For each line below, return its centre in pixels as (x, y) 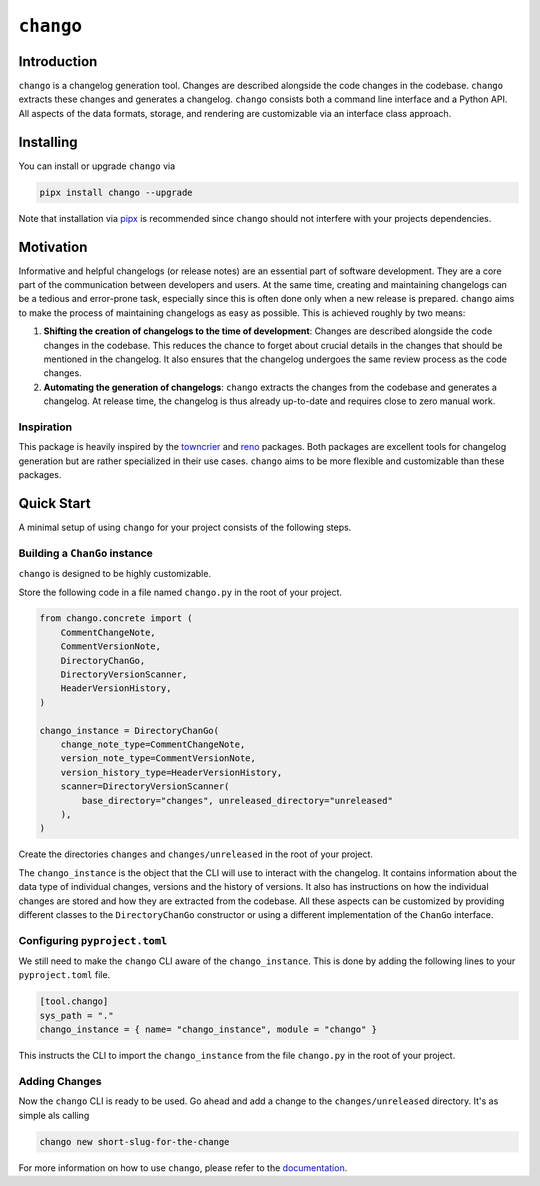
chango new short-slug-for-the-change (134, 1141)
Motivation (53, 246)
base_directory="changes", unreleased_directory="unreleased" (237, 800)
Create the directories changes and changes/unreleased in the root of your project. (196, 854)
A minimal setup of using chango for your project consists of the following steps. (185, 527)
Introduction (58, 61)
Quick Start (54, 503)
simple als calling (54, 1115)
